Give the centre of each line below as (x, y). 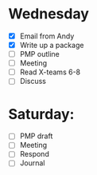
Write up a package (52, 45)
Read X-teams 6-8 (50, 72)
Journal (32, 163)
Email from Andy (47, 36)
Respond (34, 154)
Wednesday (49, 14)
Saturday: (41, 114)
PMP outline (39, 54)
